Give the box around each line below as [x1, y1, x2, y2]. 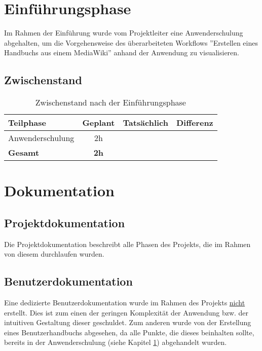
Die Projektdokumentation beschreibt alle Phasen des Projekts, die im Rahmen [4, 238, 251, 249]
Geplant [82, 117, 115, 129]
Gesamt [8, 147, 40, 159]
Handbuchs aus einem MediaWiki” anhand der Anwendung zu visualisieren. [4, 47, 239, 58]
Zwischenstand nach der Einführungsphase [35, 96, 186, 109]
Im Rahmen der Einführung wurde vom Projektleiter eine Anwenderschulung [4, 27, 243, 38]
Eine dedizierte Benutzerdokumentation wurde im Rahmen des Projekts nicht [4, 297, 245, 308]
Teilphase [8, 117, 46, 129]
